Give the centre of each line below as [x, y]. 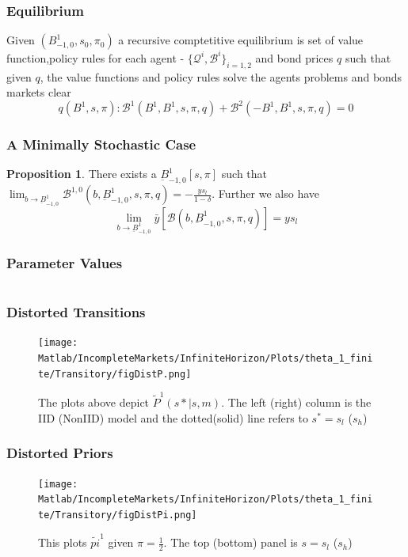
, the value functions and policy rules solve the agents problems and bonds [221, 76]
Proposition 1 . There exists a [82, 174]
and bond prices [294, 57]
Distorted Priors [60, 453]
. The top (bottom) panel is [231, 542]
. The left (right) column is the [296, 402]
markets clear [39, 92]
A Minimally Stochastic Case [101, 144]
